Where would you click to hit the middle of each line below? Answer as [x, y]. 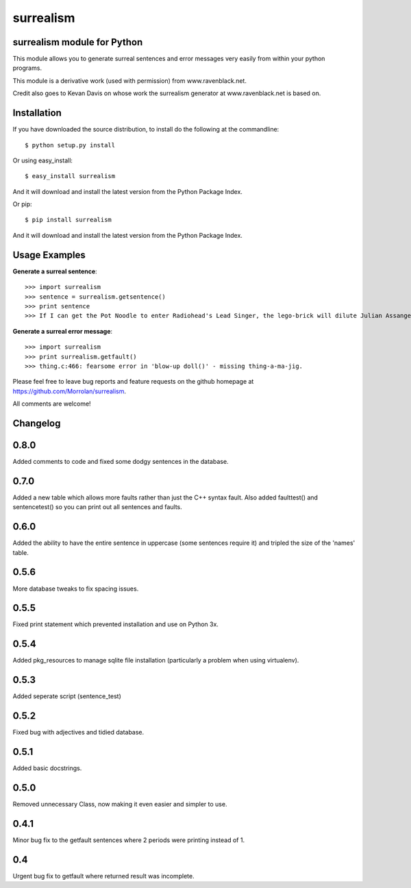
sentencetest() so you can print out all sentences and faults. [98, 507]
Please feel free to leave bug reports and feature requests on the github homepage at [133, 382]
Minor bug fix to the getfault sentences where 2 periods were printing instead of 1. [129, 840]
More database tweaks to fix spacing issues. [76, 589]
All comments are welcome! [52, 404]
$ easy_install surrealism [70, 176]
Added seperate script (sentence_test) [67, 696]
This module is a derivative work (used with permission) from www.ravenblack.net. [129, 81]
